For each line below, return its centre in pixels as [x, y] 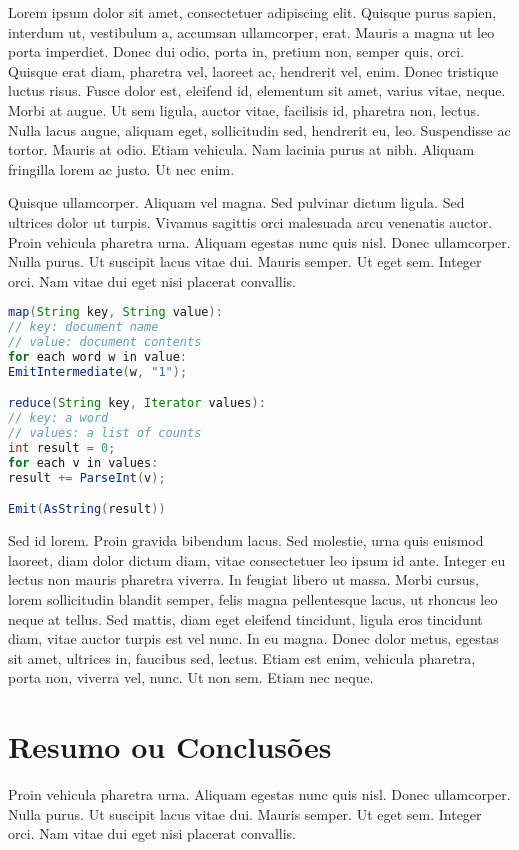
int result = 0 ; [62, 447]
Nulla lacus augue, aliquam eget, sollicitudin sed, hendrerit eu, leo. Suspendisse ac [259, 129]
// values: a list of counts [105, 433]
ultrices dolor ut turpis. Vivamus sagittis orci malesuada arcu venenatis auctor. [250, 221]
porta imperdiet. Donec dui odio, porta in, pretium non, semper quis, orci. [236, 51]
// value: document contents [105, 342]
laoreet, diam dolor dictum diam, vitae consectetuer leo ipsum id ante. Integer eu [257, 559]
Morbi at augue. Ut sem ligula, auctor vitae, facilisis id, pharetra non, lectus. [244, 109]
